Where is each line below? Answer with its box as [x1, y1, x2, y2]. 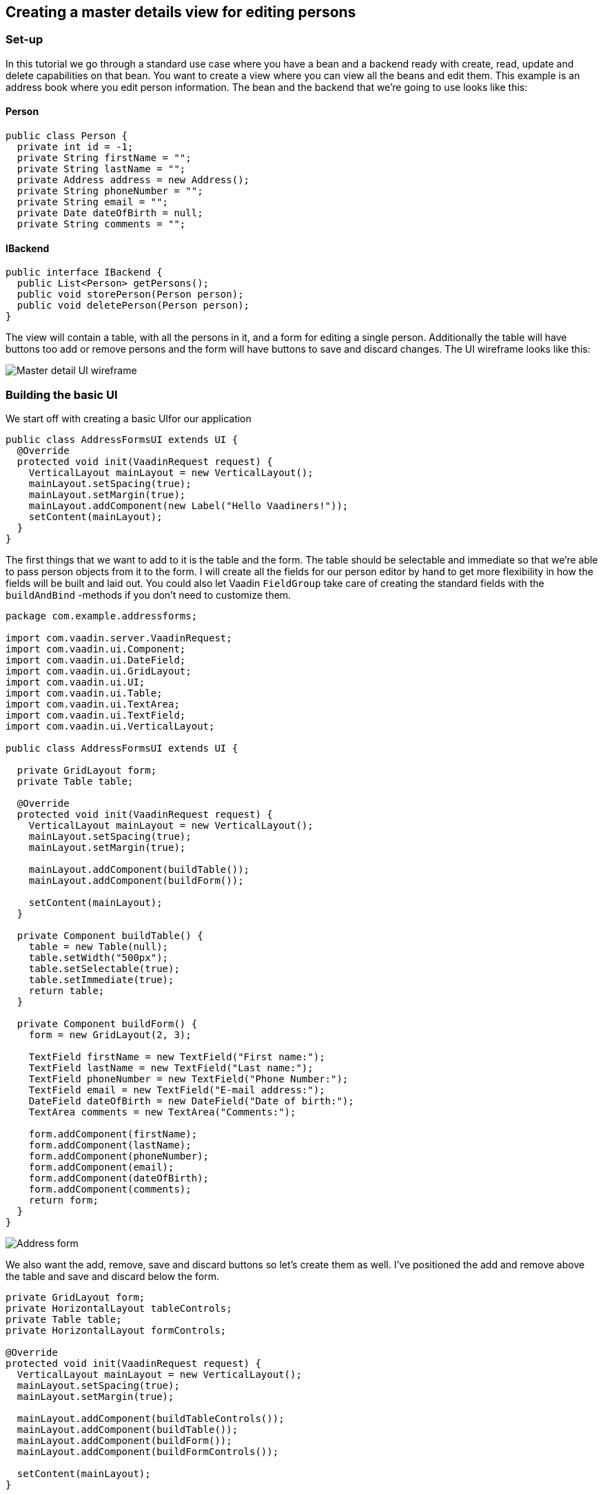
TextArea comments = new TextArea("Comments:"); [28, 1106, 296, 1117]
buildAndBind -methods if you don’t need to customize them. [6, 588, 292, 601]
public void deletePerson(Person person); [17, 300, 250, 311]
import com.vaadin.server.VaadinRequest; [6, 632, 232, 643]
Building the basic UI [6, 387, 118, 402]
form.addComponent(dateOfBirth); [28, 1172, 209, 1184]
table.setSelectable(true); [28, 962, 180, 974]
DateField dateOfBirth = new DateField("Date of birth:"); [28, 1095, 354, 1106]
